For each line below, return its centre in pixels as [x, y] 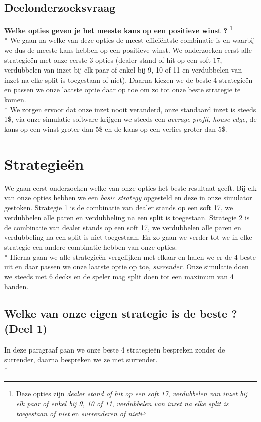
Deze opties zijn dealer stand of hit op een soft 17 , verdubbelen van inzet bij [132, 394]
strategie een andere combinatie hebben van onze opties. [91, 247]
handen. [16, 286]
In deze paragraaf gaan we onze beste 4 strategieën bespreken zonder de [115, 349]
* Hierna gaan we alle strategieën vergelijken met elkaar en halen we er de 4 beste [130, 257]
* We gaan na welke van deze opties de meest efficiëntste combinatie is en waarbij [130, 40]
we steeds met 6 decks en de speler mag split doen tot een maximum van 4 [119, 276]
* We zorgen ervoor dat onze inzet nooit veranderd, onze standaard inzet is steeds [130, 109]
